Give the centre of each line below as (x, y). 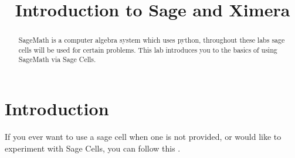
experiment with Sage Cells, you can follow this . (93, 148)
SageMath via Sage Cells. (57, 59)
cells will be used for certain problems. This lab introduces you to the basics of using (148, 49)
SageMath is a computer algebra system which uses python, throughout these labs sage (152, 40)
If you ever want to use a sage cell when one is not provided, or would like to (143, 137)
